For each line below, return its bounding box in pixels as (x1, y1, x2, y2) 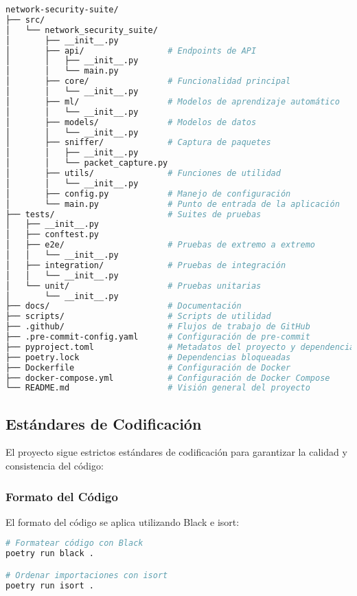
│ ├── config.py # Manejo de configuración (5, 188, 291, 199)
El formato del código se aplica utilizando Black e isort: (5, 514, 240, 529)
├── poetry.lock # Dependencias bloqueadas (5, 352, 291, 362)
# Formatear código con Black (5, 538, 143, 549)
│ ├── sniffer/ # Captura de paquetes (5, 137, 271, 148)
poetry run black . (5, 549, 94, 559)
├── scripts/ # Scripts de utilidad (5, 311, 271, 322)
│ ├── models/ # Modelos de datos (5, 117, 257, 127)
